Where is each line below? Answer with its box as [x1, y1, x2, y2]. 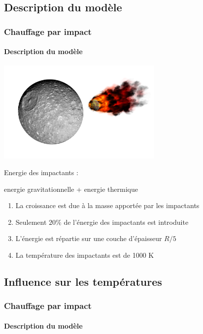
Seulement [15, 216, 47, 227]
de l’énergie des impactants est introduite [64, 216, 189, 227]
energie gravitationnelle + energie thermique [4, 183, 138, 194]
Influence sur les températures [4, 273, 162, 289]
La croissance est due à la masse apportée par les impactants [15, 200, 200, 211]
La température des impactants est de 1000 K [15, 249, 154, 260]
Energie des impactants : [4, 167, 78, 177]
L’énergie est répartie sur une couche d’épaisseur [15, 233, 162, 243]
